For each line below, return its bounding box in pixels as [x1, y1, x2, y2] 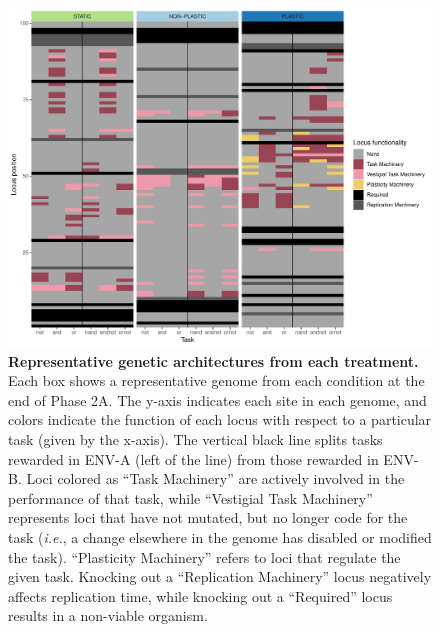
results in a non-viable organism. [8, 605, 208, 626]
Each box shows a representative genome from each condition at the [8, 370, 425, 391]
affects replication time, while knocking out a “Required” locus [8, 585, 393, 606]
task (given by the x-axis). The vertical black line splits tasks [8, 429, 383, 450]
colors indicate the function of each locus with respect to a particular [8, 409, 432, 430]
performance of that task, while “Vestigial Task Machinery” [8, 487, 373, 508]
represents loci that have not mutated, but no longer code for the [8, 507, 408, 528]
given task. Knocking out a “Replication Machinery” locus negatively [8, 566, 432, 587]
